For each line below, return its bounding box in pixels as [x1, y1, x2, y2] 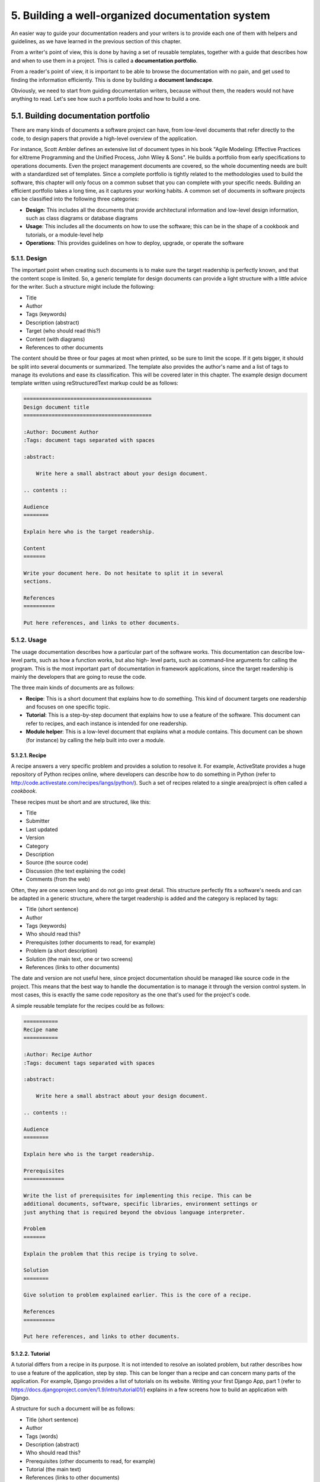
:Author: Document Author [23, 429, 99, 436]
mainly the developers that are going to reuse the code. [11, 673, 146, 680]
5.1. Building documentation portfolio [11, 111, 151, 121]
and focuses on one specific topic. [25, 703, 111, 711]
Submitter [25, 817, 50, 825]
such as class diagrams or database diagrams [25, 215, 138, 222]
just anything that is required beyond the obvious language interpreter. [23, 1209, 246, 1215]
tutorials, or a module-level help [25, 231, 104, 238]
